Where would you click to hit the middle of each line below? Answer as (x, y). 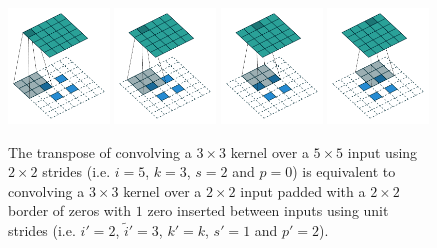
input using (382, 151)
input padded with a (303, 190)
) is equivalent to (344, 171)
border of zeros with (70, 210)
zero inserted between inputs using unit (268, 210)
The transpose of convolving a (100, 151)
